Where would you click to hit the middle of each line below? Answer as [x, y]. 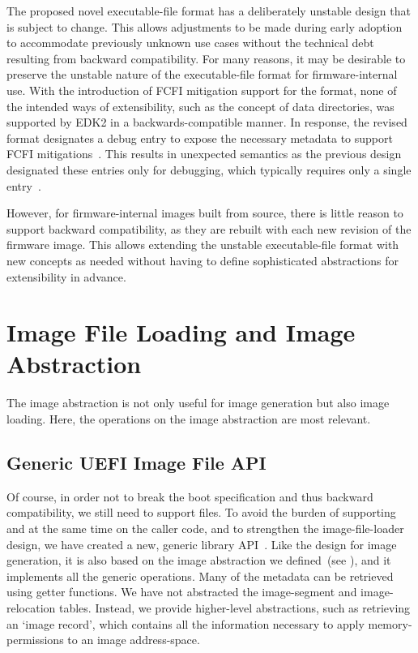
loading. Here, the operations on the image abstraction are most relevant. [189, 419]
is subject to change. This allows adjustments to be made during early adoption [205, 26]
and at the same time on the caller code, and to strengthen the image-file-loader [205, 528]
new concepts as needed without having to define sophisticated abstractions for [203, 260]
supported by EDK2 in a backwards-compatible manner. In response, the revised [207, 122]
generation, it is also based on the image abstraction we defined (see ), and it [199, 560]
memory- [390, 623]
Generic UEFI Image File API [136, 462]
